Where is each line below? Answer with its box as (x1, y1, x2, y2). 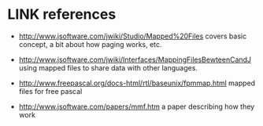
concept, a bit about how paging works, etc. (18, 39, 162, 49)
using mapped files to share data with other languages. (18, 63, 198, 72)
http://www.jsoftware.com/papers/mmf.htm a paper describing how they (18, 102, 255, 111)
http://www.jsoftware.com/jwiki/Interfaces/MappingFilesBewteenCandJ (18, 55, 252, 64)
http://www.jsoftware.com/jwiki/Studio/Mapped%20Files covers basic (18, 31, 247, 41)
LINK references (7, 5, 117, 23)
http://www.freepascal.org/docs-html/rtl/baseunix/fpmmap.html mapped (18, 78, 256, 88)
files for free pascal (18, 86, 83, 95)
